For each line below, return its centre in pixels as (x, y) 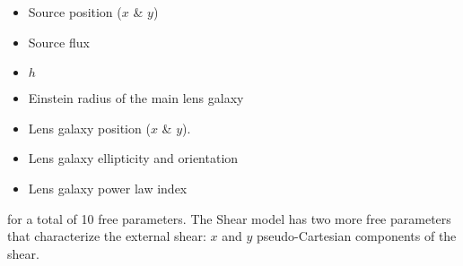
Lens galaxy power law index (108, 188)
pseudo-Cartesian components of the (357, 236)
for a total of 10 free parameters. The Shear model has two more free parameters (229, 218)
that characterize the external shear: (107, 236)
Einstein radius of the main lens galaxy (136, 98)
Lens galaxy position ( (89, 128)
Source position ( (75, 12)
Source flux (59, 42)
